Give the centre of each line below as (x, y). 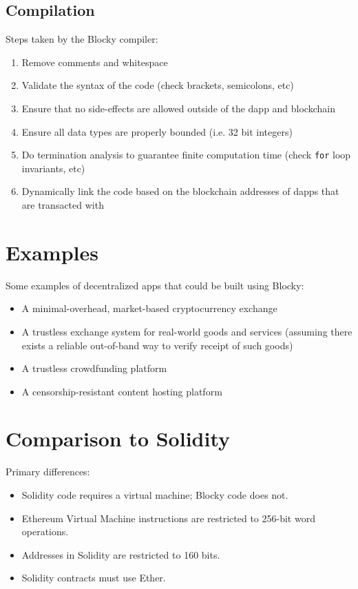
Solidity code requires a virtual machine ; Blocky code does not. (155, 495)
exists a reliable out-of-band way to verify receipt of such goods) (157, 345)
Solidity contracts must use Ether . (94, 578)
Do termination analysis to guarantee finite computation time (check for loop (186, 155)
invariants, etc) (53, 168)
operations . (45, 531)
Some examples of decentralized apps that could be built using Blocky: (155, 285)
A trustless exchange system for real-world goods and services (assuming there (187, 331)
